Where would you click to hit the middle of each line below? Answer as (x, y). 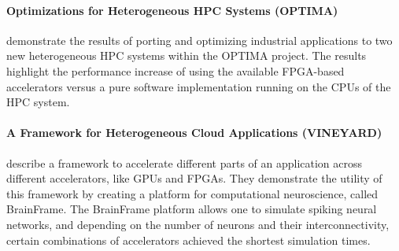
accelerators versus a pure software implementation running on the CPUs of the (199, 86)
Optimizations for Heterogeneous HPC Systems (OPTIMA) (172, 10)
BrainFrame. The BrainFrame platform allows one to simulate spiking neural (192, 209)
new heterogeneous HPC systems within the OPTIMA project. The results (187, 55)
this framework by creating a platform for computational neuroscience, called (192, 193)
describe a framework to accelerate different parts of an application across (185, 162)
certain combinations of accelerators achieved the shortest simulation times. (188, 240)
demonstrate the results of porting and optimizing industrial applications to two (199, 40)
